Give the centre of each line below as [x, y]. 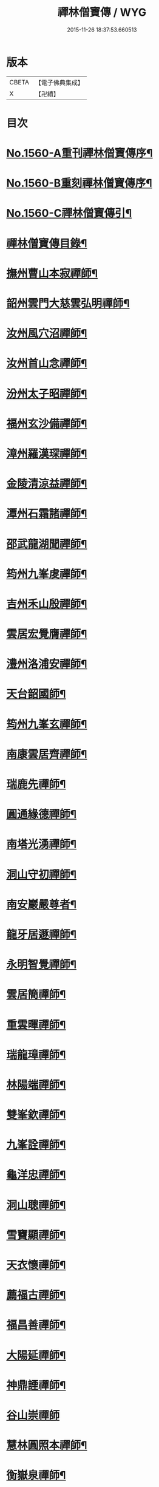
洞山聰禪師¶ [36, 1205]
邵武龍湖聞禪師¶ [47, 544]
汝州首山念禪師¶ [47, 363]
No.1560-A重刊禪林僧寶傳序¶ [79, 153]
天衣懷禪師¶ [36, 1265]
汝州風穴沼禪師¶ [47, 334]
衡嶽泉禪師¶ [36, 1475]
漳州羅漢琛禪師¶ [47, 454]
